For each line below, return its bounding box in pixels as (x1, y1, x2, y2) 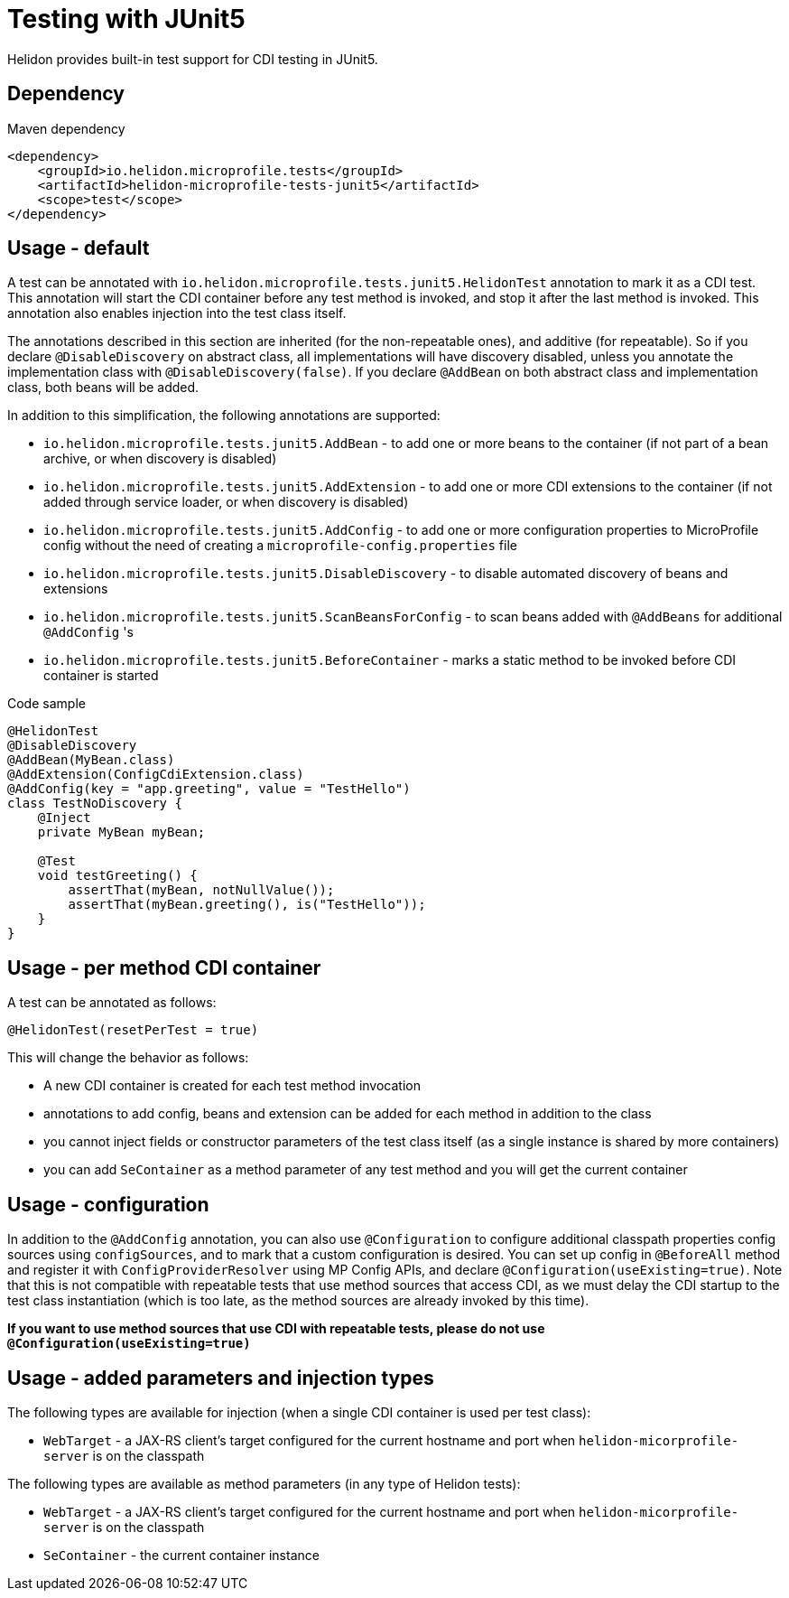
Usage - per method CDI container (7, 956, 321, 979)
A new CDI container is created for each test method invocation (43, 1078, 421, 1094)
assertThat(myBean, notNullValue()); (68, 883, 335, 898)
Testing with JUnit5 (7, 4, 246, 34)
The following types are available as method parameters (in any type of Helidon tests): (7, 1475, 521, 1491)
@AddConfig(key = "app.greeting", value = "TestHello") (7, 781, 411, 797)
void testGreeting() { (37, 868, 198, 883)
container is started (43, 668, 159, 684)
